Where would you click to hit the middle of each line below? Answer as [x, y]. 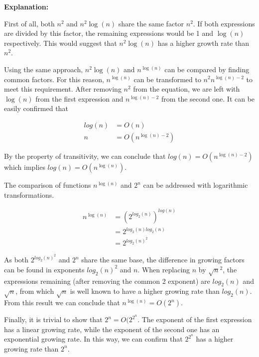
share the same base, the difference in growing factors [163, 260]
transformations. [29, 194]
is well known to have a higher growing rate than [145, 291]
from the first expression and [79, 98]
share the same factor [151, 23]
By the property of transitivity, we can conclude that [85, 156]
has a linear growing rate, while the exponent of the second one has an [112, 329]
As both [16, 260]
